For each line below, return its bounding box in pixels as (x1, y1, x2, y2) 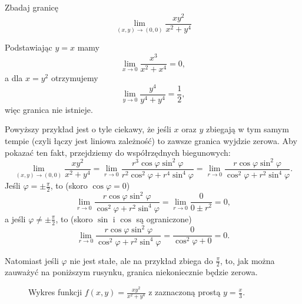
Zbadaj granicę (5, 1, 59, 13)
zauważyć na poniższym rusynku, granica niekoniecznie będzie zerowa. (5, 266, 258, 278)
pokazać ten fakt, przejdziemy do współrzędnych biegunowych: (5, 146, 231, 158)
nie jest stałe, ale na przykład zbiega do (69, 254, 213, 266)
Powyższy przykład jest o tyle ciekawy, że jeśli (5, 123, 171, 135)
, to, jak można (220, 254, 275, 266)
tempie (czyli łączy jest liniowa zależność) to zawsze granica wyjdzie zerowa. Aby (5, 135, 297, 147)
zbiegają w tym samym (206, 123, 289, 135)
